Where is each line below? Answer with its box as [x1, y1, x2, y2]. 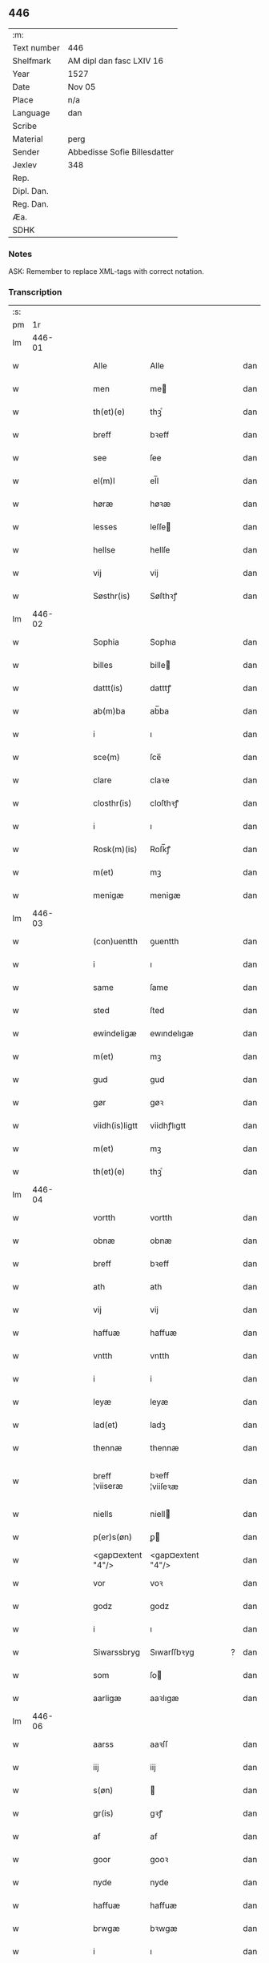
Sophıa [149, 637, 176, 648]
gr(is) [93, 1808, 114, 1819]
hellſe [149, 545, 171, 556]
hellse [93, 545, 116, 556]
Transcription [8, 287, 62, 298]
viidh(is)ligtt [93, 1120, 139, 1132]
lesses [93, 521, 118, 533]
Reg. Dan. [12, 198, 50, 209]
